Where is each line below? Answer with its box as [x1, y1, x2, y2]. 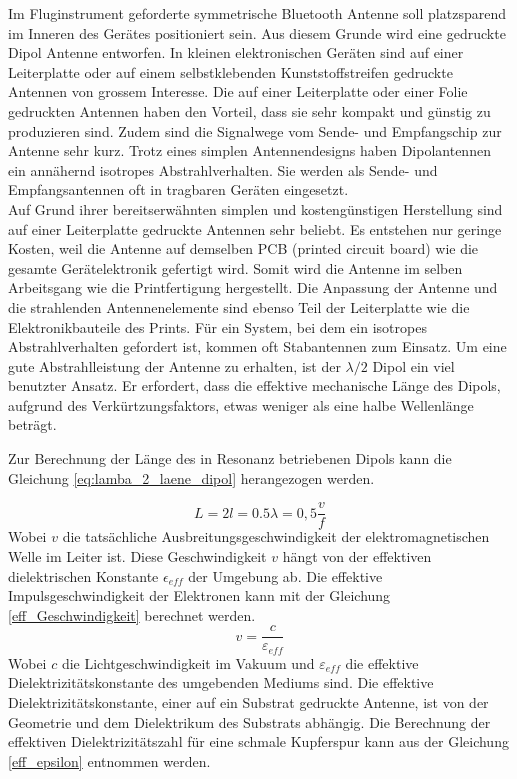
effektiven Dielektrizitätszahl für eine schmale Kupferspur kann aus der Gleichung [8, 731, 509, 752]
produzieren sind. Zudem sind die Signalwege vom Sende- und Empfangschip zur [8, 120, 502, 141]
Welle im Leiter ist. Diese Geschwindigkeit [8, 545, 267, 566]
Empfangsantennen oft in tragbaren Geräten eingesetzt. [8, 179, 349, 200]
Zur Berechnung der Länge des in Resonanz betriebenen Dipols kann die [8, 448, 452, 469]
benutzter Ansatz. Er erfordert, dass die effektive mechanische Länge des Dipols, [8, 375, 501, 396]
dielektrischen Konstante [8, 565, 159, 586]
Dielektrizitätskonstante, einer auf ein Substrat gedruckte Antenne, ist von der [8, 691, 489, 712]
